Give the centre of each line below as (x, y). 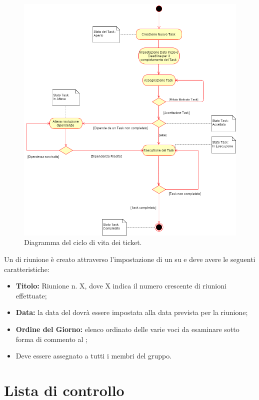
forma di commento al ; (51, 339)
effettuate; (31, 295)
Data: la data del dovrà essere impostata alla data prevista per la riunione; (132, 312)
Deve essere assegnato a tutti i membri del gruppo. (94, 356)
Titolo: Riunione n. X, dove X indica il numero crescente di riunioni (121, 286)
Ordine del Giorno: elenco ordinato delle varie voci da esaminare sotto (127, 329)
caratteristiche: (27, 269)
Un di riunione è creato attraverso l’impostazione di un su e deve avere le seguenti (130, 259)
